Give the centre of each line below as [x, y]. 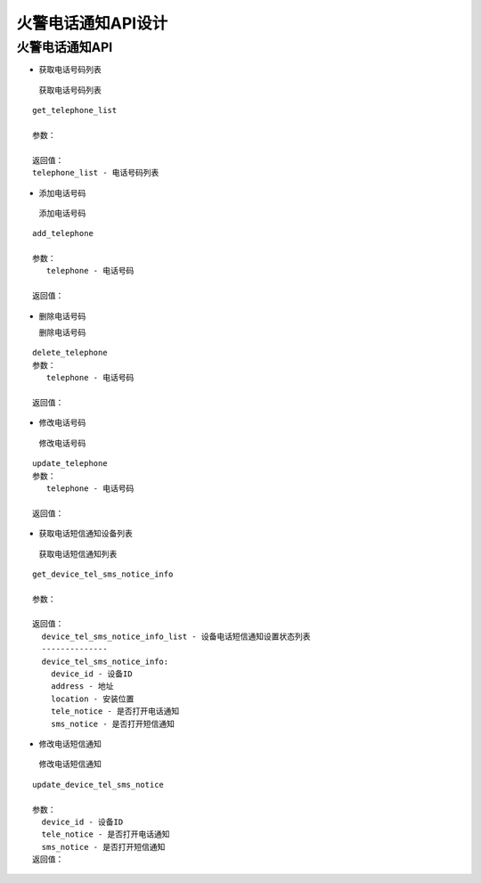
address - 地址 [82, 687]
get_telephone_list [75, 110]
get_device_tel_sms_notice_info [103, 574]
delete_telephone [70, 353]
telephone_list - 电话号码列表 [96, 173]
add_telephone [63, 233]
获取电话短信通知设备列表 [86, 534]
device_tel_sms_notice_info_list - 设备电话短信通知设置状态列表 [176, 636]
